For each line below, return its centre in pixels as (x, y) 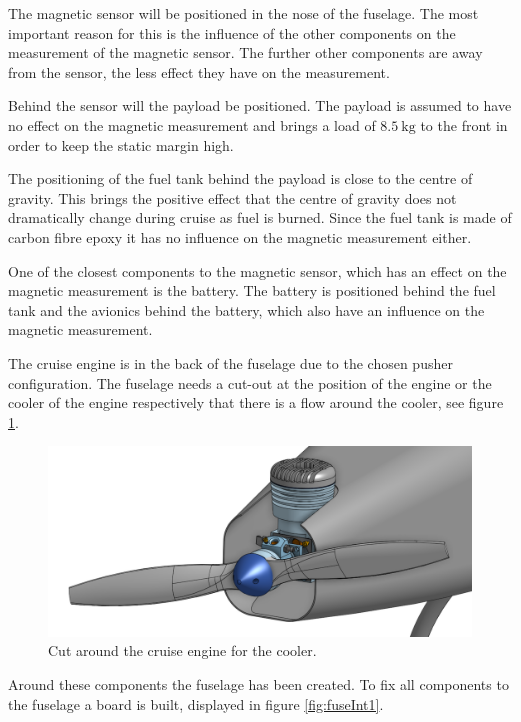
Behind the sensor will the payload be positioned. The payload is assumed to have (260, 105)
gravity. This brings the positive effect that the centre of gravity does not (232, 197)
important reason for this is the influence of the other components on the (232, 32)
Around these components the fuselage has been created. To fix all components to (258, 683)
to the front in (464, 124)
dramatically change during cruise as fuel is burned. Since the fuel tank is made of (260, 217)
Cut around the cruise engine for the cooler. (182, 650)
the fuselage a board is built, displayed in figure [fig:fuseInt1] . (196, 703)
